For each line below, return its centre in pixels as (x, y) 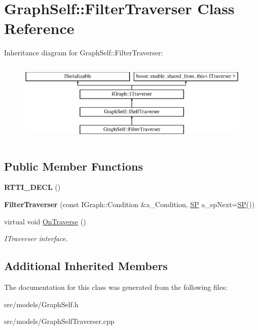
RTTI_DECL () (32, 187)
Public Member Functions (73, 166)
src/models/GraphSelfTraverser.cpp (59, 321)
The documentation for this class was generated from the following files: (116, 287)
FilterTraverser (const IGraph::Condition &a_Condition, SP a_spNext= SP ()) (130, 204)
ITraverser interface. (36, 238)
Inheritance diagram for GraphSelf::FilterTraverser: (84, 53)
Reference (39, 28)
